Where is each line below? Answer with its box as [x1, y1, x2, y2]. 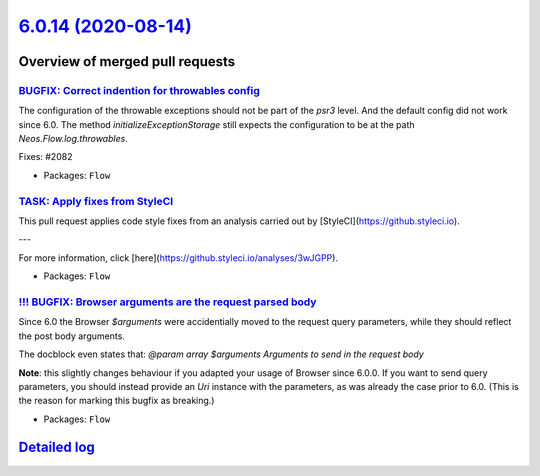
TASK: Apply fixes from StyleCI [18, 194, 174, 208]
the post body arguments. [18, 330, 125, 342]
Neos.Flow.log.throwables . [18, 133, 129, 145]
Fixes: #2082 [18, 151, 73, 163]
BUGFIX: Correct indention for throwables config [18, 83, 260, 97]
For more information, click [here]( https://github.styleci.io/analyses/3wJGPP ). [18, 251, 339, 264]
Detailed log [18, 439, 95, 456]
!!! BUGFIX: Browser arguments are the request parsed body [18, 295, 317, 309]
